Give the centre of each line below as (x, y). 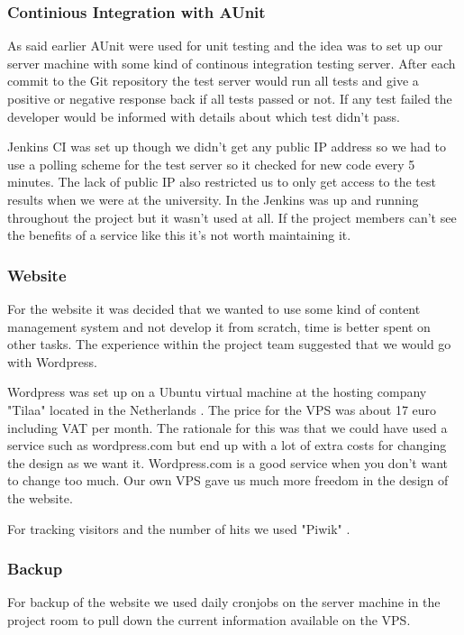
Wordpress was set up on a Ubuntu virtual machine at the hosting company (217, 392)
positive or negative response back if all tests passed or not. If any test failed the (230, 98)
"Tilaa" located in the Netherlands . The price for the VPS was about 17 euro (222, 409)
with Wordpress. (52, 361)
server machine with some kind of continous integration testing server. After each (232, 63)
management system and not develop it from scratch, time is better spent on (219, 326)
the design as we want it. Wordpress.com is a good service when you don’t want (227, 462)
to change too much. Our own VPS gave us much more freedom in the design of (228, 480)
